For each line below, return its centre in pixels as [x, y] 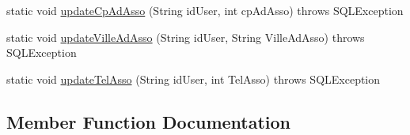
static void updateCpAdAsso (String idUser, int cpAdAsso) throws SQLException [205, 10]
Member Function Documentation [149, 121]
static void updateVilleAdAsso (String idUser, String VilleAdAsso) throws [186, 37]
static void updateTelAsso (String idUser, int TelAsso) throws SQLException [194, 79]
